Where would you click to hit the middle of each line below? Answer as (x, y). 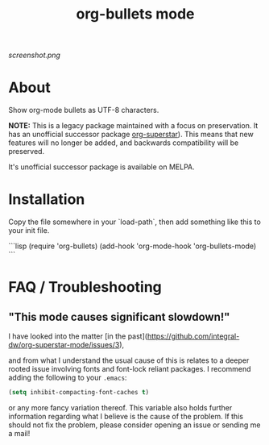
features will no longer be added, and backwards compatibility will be (124, 143)
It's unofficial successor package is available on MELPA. (101, 167)
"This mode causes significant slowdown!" (119, 316)
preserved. (27, 152)
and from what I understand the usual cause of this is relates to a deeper (129, 360)
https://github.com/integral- (193, 336)
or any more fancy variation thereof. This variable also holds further (120, 407)
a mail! (19, 433)
